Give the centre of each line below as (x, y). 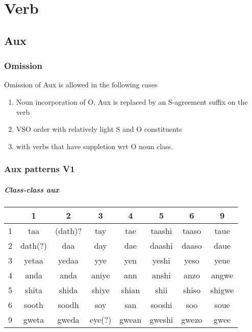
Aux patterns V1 (40, 169)
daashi (161, 245)
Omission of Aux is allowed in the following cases (81, 85)
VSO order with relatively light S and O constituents (99, 129)
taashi (161, 230)
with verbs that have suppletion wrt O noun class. (95, 146)
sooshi (161, 304)
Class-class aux (32, 189)
